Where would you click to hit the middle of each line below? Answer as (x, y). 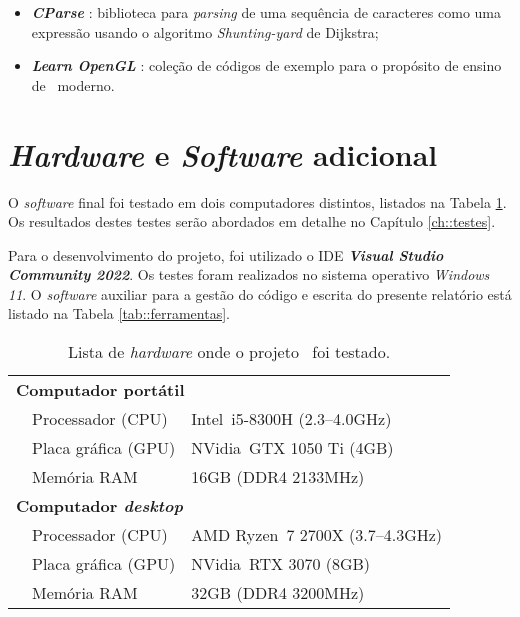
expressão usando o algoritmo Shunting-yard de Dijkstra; (205, 31)
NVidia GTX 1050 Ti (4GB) (292, 448)
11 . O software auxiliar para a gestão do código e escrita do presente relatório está (260, 293)
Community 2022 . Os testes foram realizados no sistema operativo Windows (249, 274)
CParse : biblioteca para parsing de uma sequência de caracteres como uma (266, 12)
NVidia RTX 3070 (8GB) (281, 564)
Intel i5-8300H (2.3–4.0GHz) (291, 419)
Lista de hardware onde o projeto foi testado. (229, 352)
